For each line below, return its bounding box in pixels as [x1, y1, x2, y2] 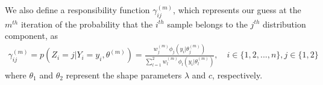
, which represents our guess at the [173, 4, 301, 16]
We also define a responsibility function [5, 4, 150, 16]
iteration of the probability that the [20, 17, 153, 30]
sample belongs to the [167, 17, 248, 30]
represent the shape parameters [66, 68, 182, 81]
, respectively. [212, 68, 263, 81]
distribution [263, 17, 306, 30]
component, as [5, 29, 58, 42]
